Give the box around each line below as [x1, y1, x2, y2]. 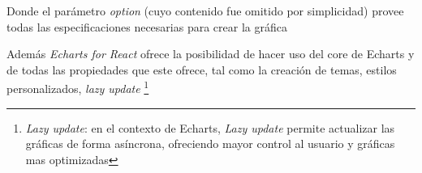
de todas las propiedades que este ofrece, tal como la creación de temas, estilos [6, 61, 397, 78]
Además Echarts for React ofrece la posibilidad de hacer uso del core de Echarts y [6, 45, 415, 62]
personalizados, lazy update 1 [6, 78, 149, 97]
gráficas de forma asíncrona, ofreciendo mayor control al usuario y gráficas [25, 135, 395, 152]
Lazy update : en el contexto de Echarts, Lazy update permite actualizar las [25, 119, 395, 136]
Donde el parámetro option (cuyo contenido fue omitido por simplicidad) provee [6, 2, 404, 19]
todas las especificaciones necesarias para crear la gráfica [6, 18, 287, 35]
